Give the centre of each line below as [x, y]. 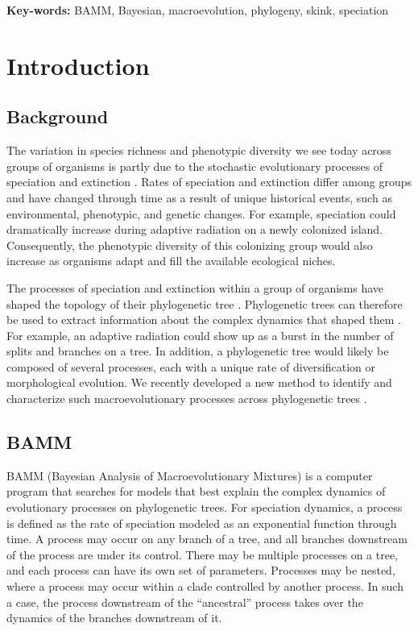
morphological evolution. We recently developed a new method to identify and [199, 382]
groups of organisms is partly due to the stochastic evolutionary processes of [195, 166]
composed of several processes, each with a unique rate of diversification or [191, 366]
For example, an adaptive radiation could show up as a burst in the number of [200, 335]
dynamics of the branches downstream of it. [114, 618]
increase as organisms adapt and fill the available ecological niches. [171, 261]
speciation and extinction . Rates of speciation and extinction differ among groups [209, 182]
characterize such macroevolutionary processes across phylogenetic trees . [187, 399]
